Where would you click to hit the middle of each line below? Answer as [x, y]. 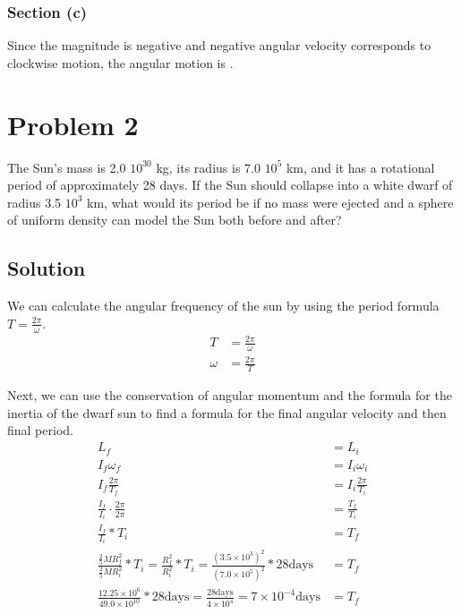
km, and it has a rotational [360, 167]
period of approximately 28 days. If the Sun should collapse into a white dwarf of [230, 185]
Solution [47, 268]
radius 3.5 [34, 202]
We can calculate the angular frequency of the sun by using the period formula [223, 306]
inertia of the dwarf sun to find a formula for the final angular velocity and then [227, 412]
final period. [40, 430]
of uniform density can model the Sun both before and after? [175, 220]
